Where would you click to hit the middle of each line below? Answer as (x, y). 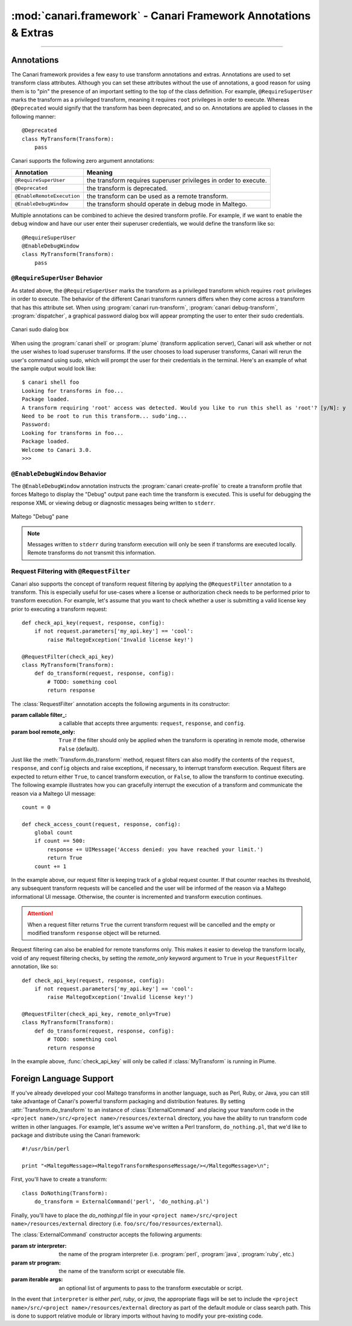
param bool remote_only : (43, 731)
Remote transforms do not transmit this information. (92, 553)
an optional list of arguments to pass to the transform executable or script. (151, 1288)
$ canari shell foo (51, 382)
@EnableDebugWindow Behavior (59, 474)
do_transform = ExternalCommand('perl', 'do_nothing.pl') (122, 1202)
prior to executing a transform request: (59, 609)
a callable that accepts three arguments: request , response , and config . (152, 724)
